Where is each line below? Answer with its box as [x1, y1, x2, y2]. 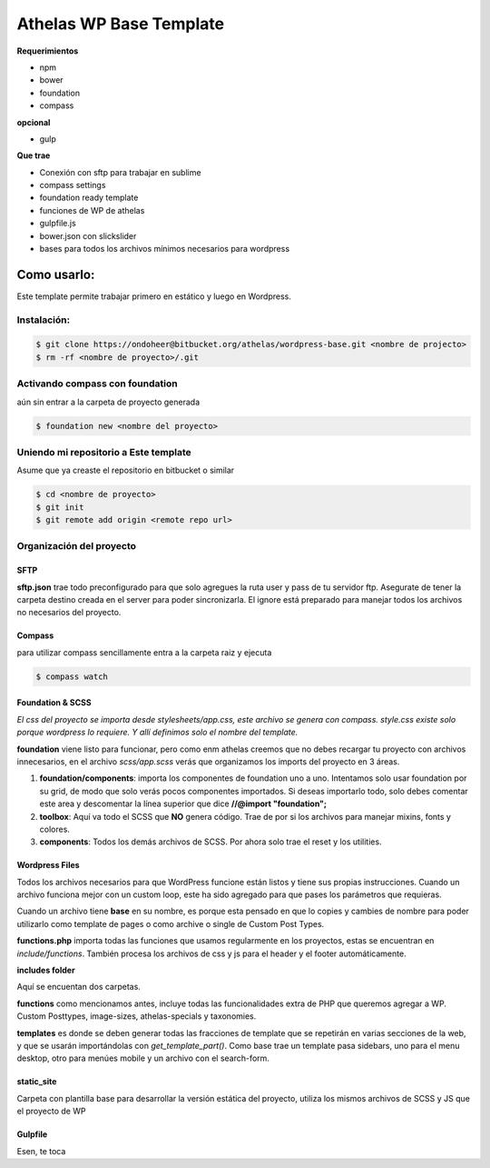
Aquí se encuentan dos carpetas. [16, 982, 141, 993]
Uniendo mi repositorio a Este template [16, 445, 192, 458]
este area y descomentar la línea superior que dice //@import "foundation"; [39, 798, 327, 809]
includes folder [16, 964, 76, 976]
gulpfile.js [39, 218, 76, 229]
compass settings [39, 180, 106, 191]
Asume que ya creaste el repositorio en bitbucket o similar [16, 464, 235, 476]
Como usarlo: [16, 266, 95, 282]
